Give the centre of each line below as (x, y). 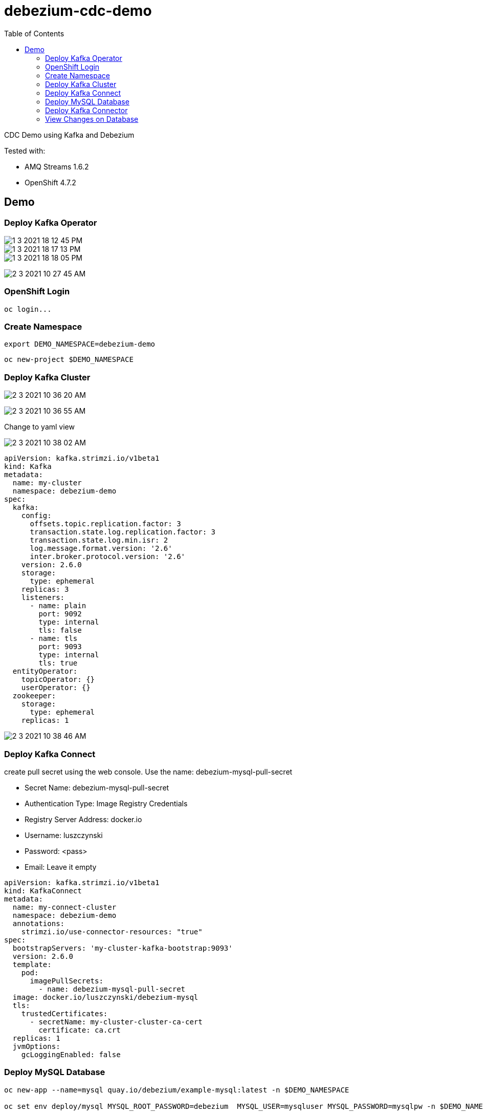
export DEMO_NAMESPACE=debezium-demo (80, 344)
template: (32, 964)
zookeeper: (34, 696)
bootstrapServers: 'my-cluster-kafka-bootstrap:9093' (123, 948)
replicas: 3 (45, 589)
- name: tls (54, 639)
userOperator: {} (56, 688)
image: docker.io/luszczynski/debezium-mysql (105, 997)
